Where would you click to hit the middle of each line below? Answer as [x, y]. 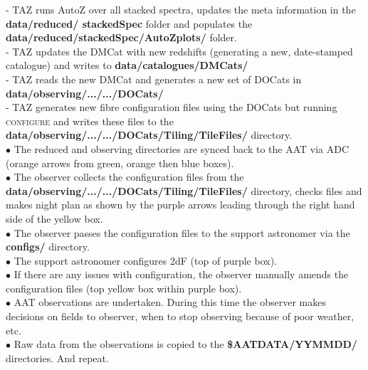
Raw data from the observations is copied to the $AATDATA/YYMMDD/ [185, 344]
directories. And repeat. [57, 358]
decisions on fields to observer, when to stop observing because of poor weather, [180, 316]
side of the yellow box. [54, 218]
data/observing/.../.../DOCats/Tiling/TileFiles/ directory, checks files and [184, 190]
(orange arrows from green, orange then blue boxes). [120, 163]
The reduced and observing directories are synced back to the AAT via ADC [182, 148]
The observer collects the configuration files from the [129, 177]
